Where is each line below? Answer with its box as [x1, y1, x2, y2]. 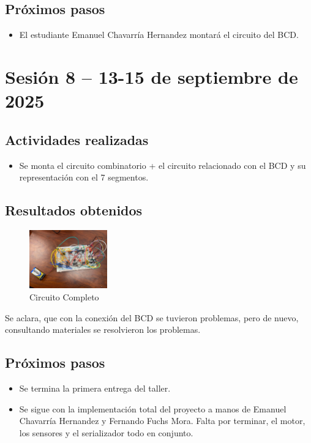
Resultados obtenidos [5, 201, 143, 220]
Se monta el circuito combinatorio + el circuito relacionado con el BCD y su [19, 158, 306, 171]
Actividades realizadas [5, 130, 149, 149]
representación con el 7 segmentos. [19, 171, 149, 184]
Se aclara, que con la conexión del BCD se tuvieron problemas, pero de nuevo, [5, 311, 299, 324]
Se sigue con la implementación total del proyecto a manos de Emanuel [19, 402, 287, 415]
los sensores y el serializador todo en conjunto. [19, 426, 193, 439]
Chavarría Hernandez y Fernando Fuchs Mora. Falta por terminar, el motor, [19, 414, 305, 427]
